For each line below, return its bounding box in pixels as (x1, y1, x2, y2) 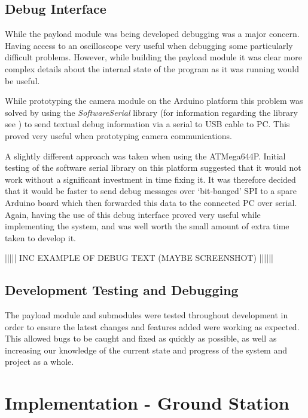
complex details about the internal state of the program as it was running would (5, 62, 300, 75)
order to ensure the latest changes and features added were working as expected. (5, 320, 300, 333)
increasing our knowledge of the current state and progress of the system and (5, 343, 288, 356)
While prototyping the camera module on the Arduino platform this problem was (5, 94, 303, 107)
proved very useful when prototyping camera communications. (5, 129, 232, 142)
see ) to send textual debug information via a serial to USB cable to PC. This (5, 118, 290, 130)
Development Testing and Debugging (5, 281, 239, 299)
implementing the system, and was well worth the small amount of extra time (5, 220, 289, 232)
